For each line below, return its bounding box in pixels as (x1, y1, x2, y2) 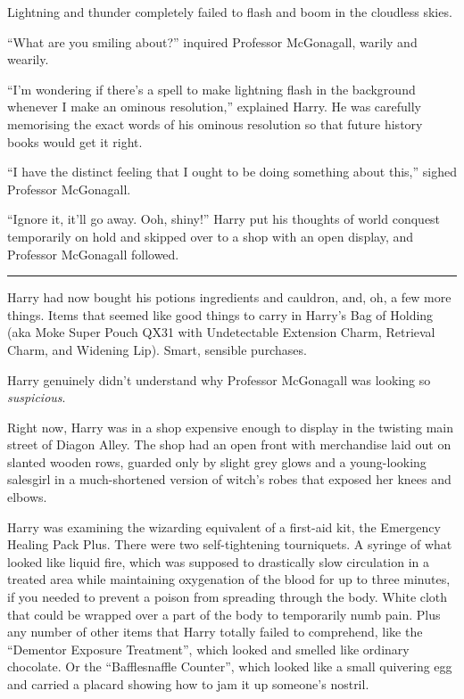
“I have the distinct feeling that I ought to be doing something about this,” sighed (7, 162, 457, 181)
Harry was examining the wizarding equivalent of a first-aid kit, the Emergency (7, 517, 441, 536)
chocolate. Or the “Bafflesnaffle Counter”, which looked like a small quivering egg (7, 657, 452, 676)
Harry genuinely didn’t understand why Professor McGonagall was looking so (7, 370, 431, 389)
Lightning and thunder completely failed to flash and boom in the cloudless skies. (7, 3, 452, 21)
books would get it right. (7, 132, 143, 151)
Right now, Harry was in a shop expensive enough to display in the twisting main (7, 417, 453, 436)
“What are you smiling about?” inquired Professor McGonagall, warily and (7, 32, 418, 51)
